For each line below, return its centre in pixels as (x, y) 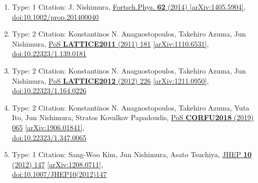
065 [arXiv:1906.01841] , (48, 127)
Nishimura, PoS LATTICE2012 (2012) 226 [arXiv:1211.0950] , (110, 80)
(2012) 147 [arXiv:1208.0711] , (57, 164)
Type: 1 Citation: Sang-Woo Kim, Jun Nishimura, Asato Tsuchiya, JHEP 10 (132, 154)
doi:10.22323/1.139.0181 (49, 53)
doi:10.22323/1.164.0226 (49, 90)
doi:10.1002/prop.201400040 (55, 16)
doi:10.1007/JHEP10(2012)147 (59, 174)
